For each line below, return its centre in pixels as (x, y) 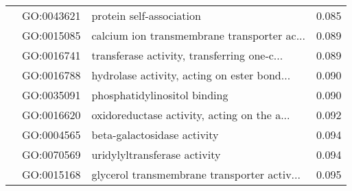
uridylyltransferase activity (156, 154)
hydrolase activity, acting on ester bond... (191, 75)
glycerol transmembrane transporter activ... (196, 174)
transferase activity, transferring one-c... (187, 55)
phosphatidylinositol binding (160, 95)
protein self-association (146, 15)
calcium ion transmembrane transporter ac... (198, 35)
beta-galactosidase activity (155, 135)
